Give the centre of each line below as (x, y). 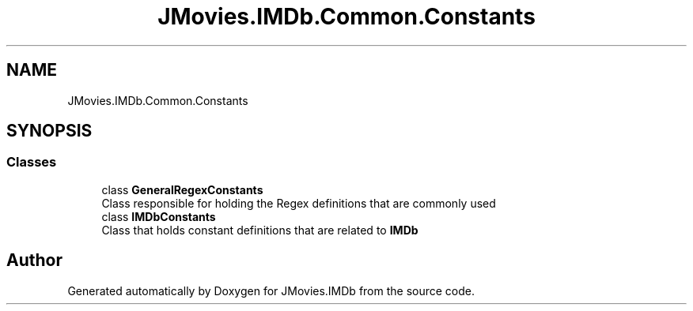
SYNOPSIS (49, 131)
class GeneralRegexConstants (182, 189)
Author (34, 260)
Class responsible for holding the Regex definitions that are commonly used (299, 203)
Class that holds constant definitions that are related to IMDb (260, 230)
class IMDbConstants (159, 216)
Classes (32, 162)
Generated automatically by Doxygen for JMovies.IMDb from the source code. (271, 290)
